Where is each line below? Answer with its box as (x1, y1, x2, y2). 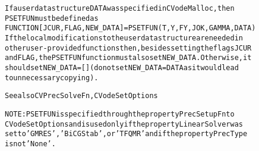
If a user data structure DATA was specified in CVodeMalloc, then (5, 4, 235, 12)
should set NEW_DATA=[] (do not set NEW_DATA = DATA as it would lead (5, 63, 239, 72)
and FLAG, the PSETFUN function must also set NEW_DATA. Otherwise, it (5, 54, 252, 62)
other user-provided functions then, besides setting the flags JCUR (5, 43, 252, 52)
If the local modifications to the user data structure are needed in (5, 33, 243, 42)
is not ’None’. (5, 139, 56, 148)
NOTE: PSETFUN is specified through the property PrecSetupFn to (5, 109, 235, 118)
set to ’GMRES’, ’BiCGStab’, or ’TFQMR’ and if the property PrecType (5, 130, 248, 139)
